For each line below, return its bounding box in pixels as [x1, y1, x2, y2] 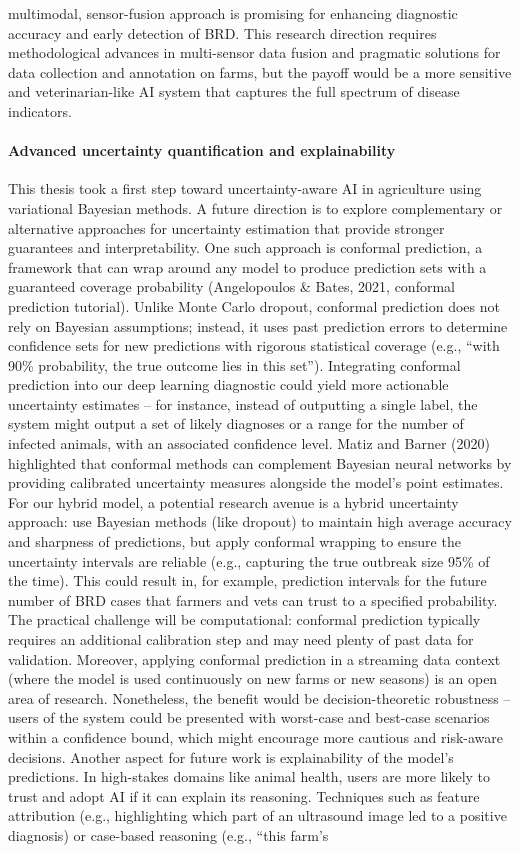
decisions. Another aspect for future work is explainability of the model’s [8, 746, 454, 767]
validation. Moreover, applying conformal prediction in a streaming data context [8, 648, 501, 669]
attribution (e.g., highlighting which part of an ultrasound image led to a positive [8, 805, 507, 826]
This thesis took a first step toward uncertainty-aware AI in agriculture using [8, 178, 482, 199]
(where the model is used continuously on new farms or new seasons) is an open [8, 668, 498, 689]
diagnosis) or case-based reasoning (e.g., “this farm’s [8, 824, 329, 845]
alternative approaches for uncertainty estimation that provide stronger [8, 217, 445, 238]
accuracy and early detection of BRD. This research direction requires [8, 22, 437, 43]
